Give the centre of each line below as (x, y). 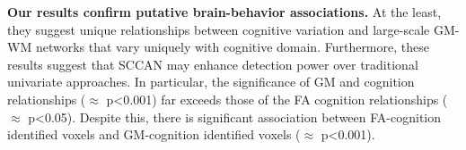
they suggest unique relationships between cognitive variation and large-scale (219, 29)
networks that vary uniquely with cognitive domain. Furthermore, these (232, 47)
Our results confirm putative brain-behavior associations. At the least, (224, 12)
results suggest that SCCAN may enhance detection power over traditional (213, 64)
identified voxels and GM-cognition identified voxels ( (154, 134)
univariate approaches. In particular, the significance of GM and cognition (211, 82)
